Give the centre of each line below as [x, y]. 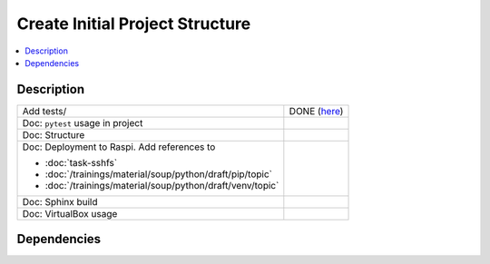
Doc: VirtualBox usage [70, 213]
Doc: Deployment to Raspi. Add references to [119, 147]
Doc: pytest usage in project [83, 122]
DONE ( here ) [316, 111]
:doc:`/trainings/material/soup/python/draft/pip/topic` [158, 174]
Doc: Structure [54, 134]
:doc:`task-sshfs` [81, 162]
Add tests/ [44, 111]
